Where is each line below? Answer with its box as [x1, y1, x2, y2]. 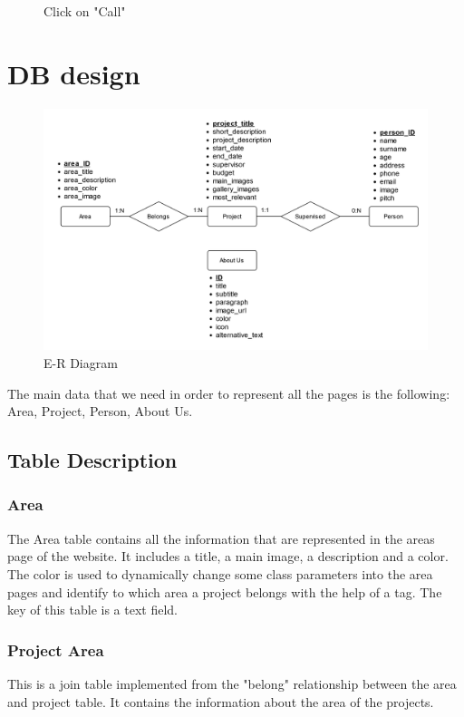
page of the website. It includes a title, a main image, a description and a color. [7, 547, 449, 566]
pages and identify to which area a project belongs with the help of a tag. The [7, 582, 442, 601]
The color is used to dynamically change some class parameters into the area [7, 564, 433, 583]
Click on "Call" [43, 2, 126, 20]
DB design [7, 54, 140, 92]
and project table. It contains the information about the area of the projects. [7, 692, 434, 711]
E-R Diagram [43, 353, 118, 372]
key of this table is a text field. [7, 600, 178, 619]
